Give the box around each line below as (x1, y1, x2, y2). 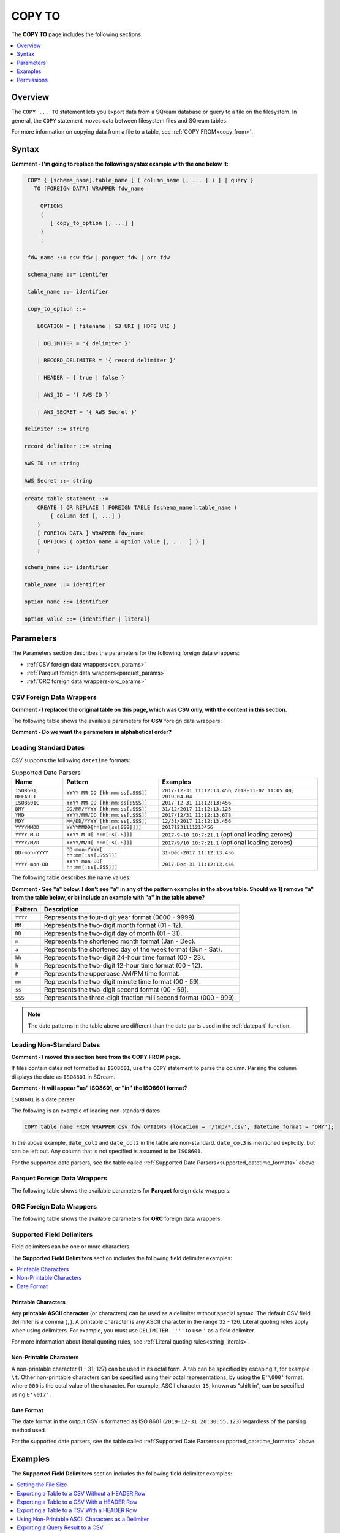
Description (43, 905, 79, 914)
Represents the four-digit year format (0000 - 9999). (43, 913, 196, 922)
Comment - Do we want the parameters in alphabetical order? (11, 728, 172, 736)
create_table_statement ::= (24, 495, 108, 502)
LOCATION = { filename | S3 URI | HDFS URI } (37, 323, 176, 329)
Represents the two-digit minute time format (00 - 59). (43, 977, 202, 986)
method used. (11, 1426, 47, 1434)
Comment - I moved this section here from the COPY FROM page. (11, 1053, 181, 1060)
